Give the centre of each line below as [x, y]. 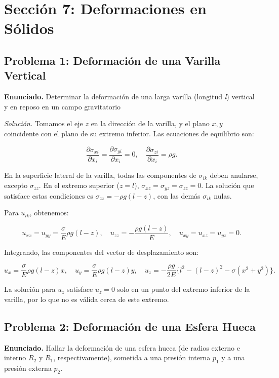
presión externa [28, 368]
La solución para [30, 289]
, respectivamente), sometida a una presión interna [132, 357]
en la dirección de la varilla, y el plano [150, 123]
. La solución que [228, 185]
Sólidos [29, 28]
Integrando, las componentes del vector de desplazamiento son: [102, 252]
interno [15, 357]
